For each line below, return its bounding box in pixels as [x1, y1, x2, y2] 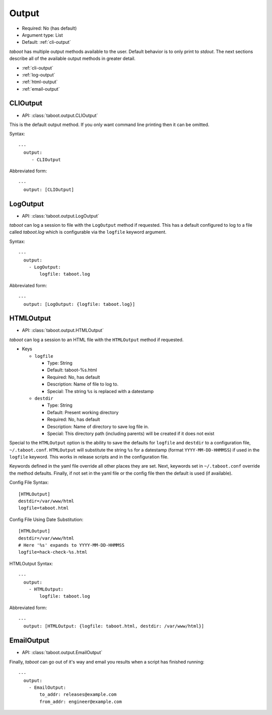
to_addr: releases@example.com [39, 692, 117, 697]
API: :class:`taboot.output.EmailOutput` [22, 649, 103, 656]
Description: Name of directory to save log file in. [47, 423, 149, 429]
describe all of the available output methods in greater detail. [9, 55, 136, 61]
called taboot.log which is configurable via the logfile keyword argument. [9, 229, 167, 235]
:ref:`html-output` [22, 79, 58, 85]
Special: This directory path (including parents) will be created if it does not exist [47, 430, 215, 436]
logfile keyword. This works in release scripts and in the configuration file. [9, 454, 169, 460]
